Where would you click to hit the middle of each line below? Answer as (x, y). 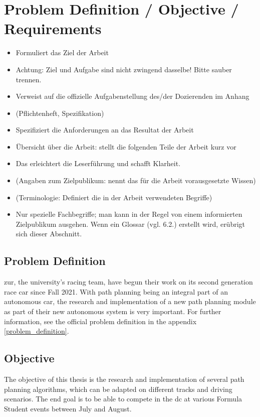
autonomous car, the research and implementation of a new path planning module (130, 301)
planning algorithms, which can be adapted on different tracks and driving (118, 389)
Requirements (53, 28)
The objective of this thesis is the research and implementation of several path (124, 379)
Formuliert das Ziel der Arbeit (62, 52)
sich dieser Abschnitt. (49, 234)
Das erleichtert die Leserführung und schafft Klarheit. (98, 163)
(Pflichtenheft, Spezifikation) (60, 113)
